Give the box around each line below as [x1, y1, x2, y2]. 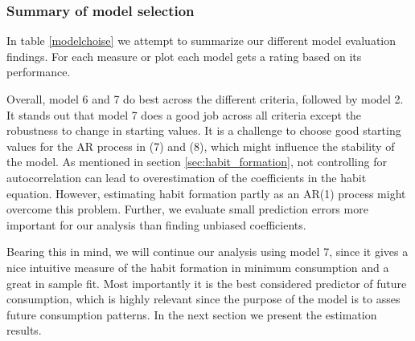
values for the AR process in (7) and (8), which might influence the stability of [6, 137, 395, 154]
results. [6, 322, 42, 339]
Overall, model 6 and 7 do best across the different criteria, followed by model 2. [6, 91, 404, 107]
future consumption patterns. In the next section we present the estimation [6, 306, 377, 323]
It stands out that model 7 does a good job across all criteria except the [6, 106, 362, 123]
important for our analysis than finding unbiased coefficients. [6, 216, 306, 233]
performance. [6, 63, 71, 80]
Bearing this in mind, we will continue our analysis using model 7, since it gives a [6, 243, 409, 260]
